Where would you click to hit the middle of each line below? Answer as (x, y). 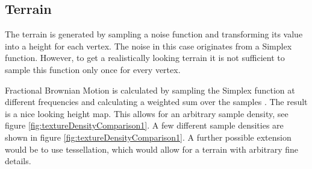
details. (18, 161)
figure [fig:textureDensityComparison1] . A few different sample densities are (144, 125)
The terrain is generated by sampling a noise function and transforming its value (154, 34)
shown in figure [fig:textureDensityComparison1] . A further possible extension (148, 137)
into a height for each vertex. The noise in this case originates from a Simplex (148, 46)
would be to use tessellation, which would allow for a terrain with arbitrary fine (151, 149)
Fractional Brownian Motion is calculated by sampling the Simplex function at (150, 90)
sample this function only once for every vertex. (93, 69)
